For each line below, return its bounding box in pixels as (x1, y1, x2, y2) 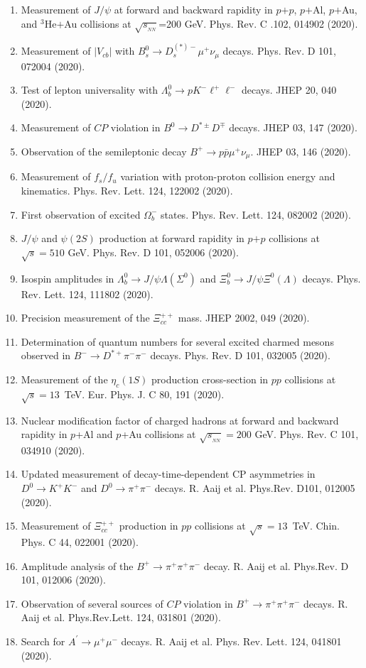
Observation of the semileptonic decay (21, 143, 187, 158)
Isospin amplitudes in (21, 270, 114, 285)
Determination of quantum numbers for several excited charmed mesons (21, 334, 334, 349)
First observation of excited (21, 207, 141, 221)
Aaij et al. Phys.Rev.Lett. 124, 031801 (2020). (21, 610, 221, 625)
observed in (21, 348, 71, 363)
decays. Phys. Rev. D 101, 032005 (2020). (150, 348, 330, 363)
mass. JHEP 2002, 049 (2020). (178, 310, 310, 325)
